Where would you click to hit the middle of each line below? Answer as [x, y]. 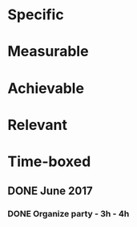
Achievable [46, 88]
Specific [36, 15]
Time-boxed [49, 161]
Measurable [48, 52]
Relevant [37, 125]
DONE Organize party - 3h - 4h [68, 214]
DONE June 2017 [50, 191]
